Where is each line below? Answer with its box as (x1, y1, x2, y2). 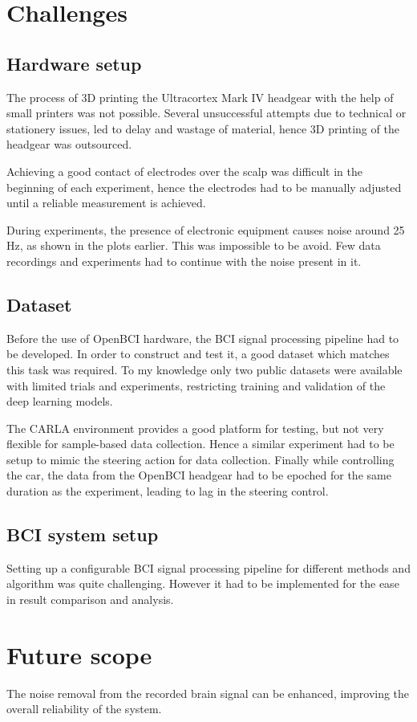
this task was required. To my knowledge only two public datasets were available (6, 361, 403, 377)
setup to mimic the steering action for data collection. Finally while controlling (6, 451, 395, 467)
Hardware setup (6, 51, 142, 75)
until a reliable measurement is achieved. (6, 194, 206, 211)
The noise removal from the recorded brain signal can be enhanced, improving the (6, 684, 410, 701)
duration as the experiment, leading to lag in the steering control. (6, 483, 329, 500)
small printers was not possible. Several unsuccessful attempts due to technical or (6, 104, 407, 121)
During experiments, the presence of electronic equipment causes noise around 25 (6, 221, 405, 238)
